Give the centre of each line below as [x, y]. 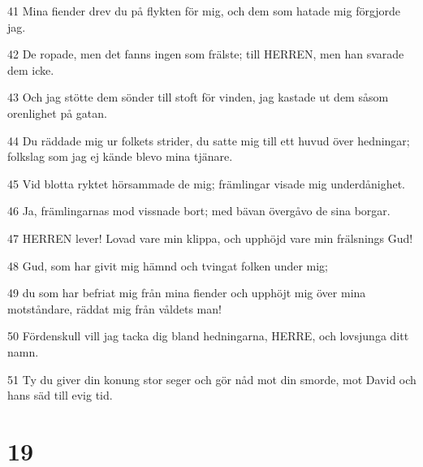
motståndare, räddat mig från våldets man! [114, 308]
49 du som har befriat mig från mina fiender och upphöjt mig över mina [187, 293]
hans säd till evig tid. [60, 395]
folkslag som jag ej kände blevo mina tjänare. [120, 156]
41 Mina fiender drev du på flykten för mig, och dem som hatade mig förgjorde [204, 11]
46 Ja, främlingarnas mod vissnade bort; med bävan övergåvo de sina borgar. [199, 211]
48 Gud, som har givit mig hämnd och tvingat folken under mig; [168, 265]
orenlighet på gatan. [57, 112]
